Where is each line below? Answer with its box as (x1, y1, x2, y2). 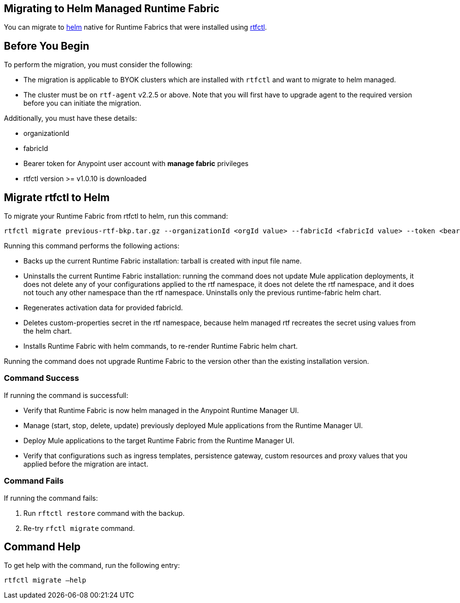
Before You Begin (4, 39, 90, 52)
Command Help (4, 541, 81, 553)
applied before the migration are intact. (23, 459, 149, 468)
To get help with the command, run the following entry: (4, 561, 180, 570)
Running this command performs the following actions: (4, 242, 180, 250)
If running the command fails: (4, 493, 98, 502)
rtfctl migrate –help (4, 576, 86, 584)
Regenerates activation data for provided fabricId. (23, 303, 183, 312)
